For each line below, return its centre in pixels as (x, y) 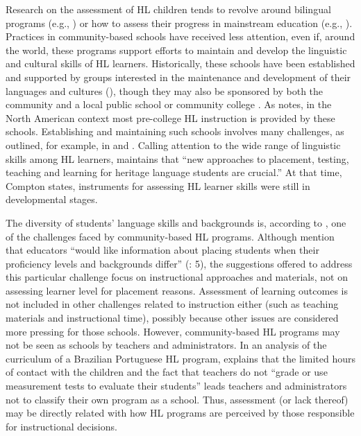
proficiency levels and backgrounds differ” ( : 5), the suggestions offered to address (179, 263)
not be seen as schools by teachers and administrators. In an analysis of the (166, 345)
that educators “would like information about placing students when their (162, 250)
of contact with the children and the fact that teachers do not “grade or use (167, 372)
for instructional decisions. (61, 426)
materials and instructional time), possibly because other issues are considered (172, 318)
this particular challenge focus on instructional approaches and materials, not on (177, 277)
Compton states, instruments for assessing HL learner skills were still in (158, 185)
